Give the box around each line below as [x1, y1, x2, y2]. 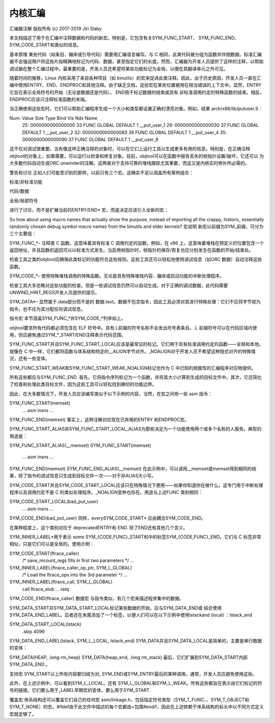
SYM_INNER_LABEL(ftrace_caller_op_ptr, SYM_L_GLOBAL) [9, 564, 132, 571]
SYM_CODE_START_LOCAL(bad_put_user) [9, 499, 99, 505]
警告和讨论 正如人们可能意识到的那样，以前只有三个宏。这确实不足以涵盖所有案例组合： [9, 169, 194, 175]
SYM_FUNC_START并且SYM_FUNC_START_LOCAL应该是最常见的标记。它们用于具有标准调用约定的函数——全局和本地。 [9, 341, 264, 347]
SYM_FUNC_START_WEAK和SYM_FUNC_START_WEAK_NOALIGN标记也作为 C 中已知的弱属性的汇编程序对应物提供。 [9, 365, 256, 371]
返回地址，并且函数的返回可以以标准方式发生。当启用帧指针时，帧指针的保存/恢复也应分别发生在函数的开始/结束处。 [9, 247, 254, 253]
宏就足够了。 [9, 711, 37, 717]
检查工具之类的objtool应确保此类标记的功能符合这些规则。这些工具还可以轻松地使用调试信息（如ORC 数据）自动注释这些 [9, 256, 262, 263]
